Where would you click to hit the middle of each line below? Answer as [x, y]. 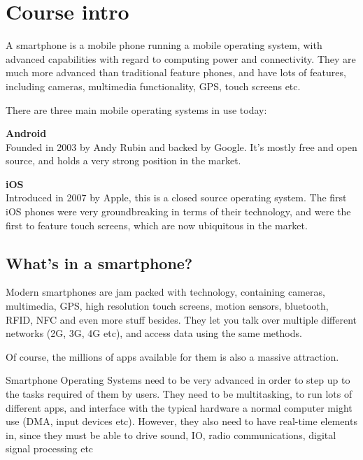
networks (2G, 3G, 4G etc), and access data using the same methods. [154, 333]
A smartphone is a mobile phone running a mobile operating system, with [164, 45]
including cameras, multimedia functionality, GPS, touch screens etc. [153, 86]
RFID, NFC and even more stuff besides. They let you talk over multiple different [181, 319]
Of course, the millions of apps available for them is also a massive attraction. [172, 356]
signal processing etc [50, 448]
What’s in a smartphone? [99, 263]
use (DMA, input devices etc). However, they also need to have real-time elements [181, 421]
